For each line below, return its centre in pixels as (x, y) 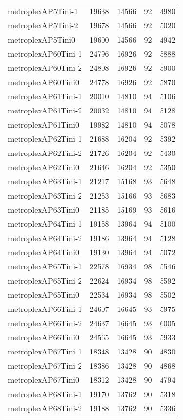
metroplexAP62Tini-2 (45, 153)
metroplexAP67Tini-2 (45, 365)
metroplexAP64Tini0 (44, 252)
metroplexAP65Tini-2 (45, 280)
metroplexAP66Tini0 (44, 337)
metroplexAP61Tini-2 (45, 110)
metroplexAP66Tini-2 (45, 323)
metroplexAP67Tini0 (44, 380)
